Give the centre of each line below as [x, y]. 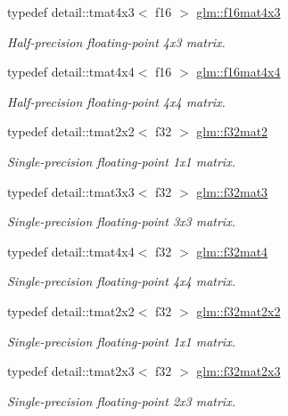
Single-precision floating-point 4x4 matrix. [121, 281]
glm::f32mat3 [232, 191]
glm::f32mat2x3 [239, 371]
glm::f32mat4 [232, 251]
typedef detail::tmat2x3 [71, 371]
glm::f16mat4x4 [239, 72]
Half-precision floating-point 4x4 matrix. [116, 101]
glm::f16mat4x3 [239, 12]
